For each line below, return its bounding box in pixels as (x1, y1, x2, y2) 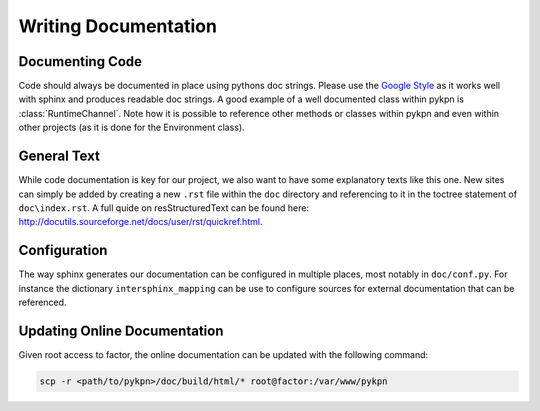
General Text (18, 148, 100, 165)
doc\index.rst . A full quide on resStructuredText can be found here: (18, 201, 310, 214)
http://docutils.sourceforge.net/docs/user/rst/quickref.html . (18, 216, 263, 228)
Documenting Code (18, 53, 143, 70)
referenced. (18, 296, 67, 308)
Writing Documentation (18, 15, 217, 37)
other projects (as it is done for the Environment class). (18, 121, 245, 134)
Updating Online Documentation (18, 322, 224, 339)
